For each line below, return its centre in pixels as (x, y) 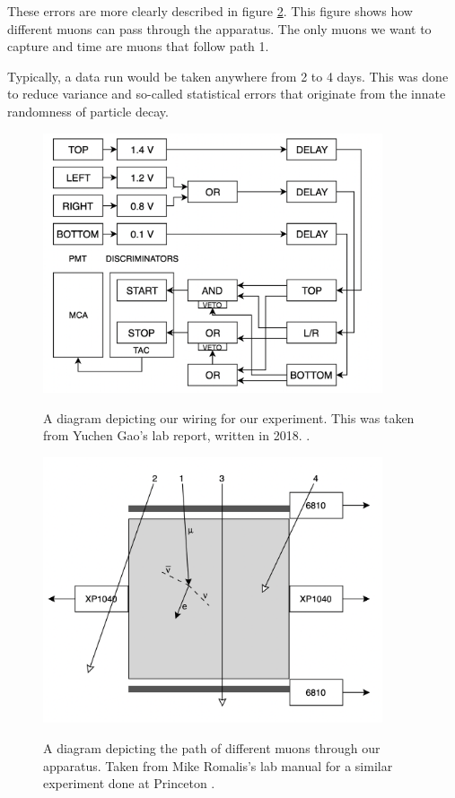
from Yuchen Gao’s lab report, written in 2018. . (177, 435)
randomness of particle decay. (88, 111)
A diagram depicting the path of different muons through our (212, 748)
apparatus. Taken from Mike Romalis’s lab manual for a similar (218, 765)
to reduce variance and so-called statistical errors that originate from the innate (227, 94)
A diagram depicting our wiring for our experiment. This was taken (229, 417)
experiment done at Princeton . (129, 783)
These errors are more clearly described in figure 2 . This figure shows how (210, 11)
